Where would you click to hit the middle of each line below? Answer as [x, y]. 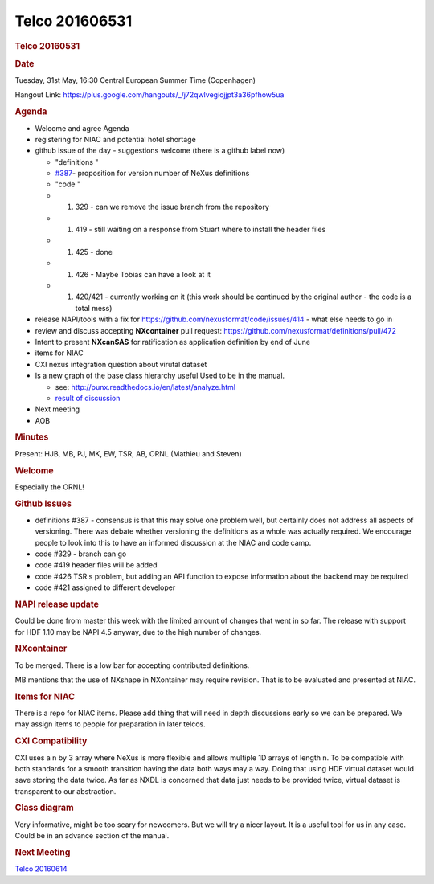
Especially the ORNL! [49, 487]
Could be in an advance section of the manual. [92, 836]
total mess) [94, 308]
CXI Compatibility [51, 741]
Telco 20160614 [41, 869]
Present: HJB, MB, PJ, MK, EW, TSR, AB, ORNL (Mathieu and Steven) [129, 453]
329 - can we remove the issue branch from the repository [172, 207]
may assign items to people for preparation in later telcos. [111, 724]
